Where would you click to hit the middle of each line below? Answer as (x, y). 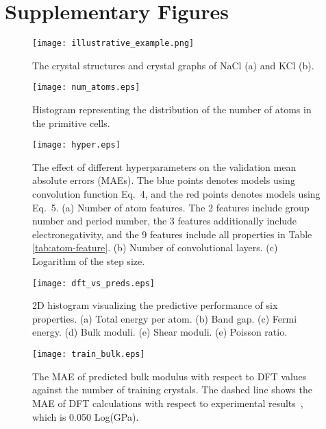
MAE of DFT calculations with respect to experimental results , (168, 403)
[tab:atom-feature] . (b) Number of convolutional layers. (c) (155, 247)
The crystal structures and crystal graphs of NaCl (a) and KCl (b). (173, 65)
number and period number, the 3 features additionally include (165, 221)
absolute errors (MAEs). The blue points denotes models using (164, 180)
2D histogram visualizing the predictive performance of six (155, 305)
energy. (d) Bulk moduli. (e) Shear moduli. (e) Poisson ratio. (160, 332)
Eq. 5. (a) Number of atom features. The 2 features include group (171, 207)
